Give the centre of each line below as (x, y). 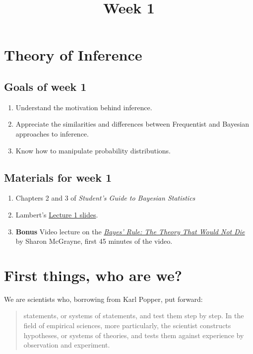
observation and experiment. (67, 345)
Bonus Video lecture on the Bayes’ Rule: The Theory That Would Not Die (130, 231)
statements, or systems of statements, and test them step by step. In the (134, 316)
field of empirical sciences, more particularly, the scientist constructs (127, 325)
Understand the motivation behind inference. (84, 107)
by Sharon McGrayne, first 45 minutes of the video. (94, 241)
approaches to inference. (52, 133)
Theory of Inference (73, 55)
